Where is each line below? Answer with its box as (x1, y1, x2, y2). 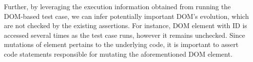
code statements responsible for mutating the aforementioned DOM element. (4, 48, 233, 59)
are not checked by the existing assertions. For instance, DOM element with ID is (4, 20, 247, 31)
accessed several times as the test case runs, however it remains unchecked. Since (4, 30, 245, 40)
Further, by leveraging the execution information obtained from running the (4, 1, 231, 11)
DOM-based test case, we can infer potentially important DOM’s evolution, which (4, 11, 249, 21)
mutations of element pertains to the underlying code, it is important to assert (4, 39, 239, 49)
